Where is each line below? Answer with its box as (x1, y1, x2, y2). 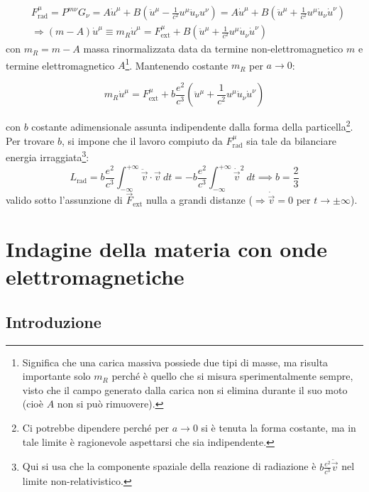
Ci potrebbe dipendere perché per (22, 420, 170, 435)
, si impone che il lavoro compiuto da (62, 133, 223, 148)
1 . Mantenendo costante (125, 55, 228, 72)
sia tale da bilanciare (246, 133, 337, 148)
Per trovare (6, 133, 55, 148)
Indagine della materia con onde (6, 234, 327, 263)
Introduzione (6, 310, 101, 332)
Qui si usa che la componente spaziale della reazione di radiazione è (22, 459, 316, 474)
